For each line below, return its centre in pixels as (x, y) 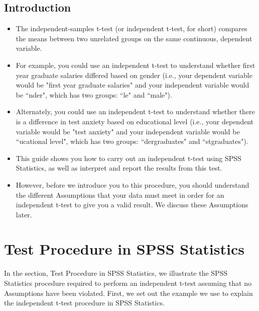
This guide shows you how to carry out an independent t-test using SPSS (128, 158)
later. (24, 214)
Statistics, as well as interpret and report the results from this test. (119, 168)
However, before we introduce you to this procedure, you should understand (133, 184)
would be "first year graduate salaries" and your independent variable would (133, 85)
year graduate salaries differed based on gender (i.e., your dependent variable (134, 75)
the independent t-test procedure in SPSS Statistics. (84, 303)
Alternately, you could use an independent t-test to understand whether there (135, 111)
